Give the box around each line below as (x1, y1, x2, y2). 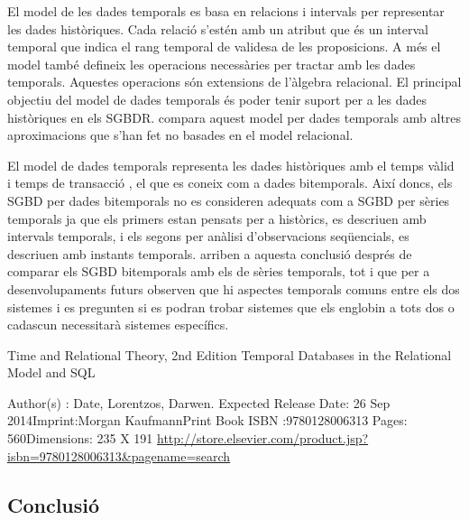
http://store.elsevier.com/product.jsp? (157, 429, 369, 448)
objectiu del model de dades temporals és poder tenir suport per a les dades (7, 89, 427, 108)
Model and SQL (7, 363, 96, 382)
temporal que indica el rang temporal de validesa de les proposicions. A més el (7, 37, 441, 56)
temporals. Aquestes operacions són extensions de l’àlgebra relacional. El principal (7, 72, 462, 91)
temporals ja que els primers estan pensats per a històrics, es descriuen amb (7, 209, 427, 227)
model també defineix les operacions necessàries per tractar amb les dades (7, 54, 416, 73)
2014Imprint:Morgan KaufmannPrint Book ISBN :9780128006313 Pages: (7, 411, 408, 430)
